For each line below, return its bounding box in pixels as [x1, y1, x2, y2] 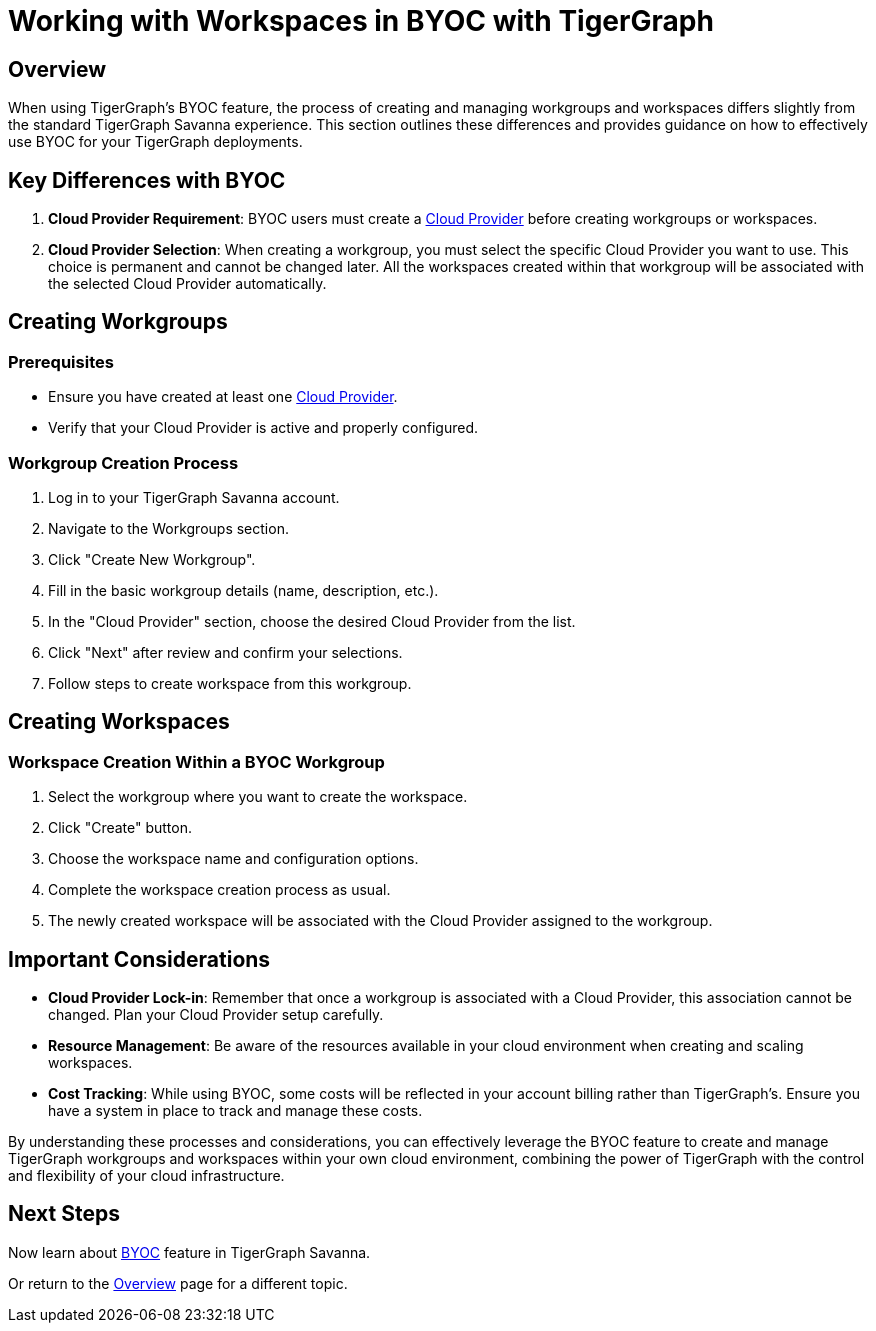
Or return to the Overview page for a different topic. [8, 1274, 348, 1292]
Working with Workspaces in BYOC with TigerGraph [8, 4, 714, 38]
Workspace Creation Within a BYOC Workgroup [8, 751, 385, 772]
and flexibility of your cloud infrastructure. [8, 1167, 285, 1185]
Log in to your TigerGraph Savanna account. [48, 488, 340, 506]
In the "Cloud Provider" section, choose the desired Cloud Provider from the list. [48, 612, 576, 630]
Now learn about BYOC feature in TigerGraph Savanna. [8, 1243, 371, 1261]
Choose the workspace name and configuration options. [48, 850, 419, 868]
